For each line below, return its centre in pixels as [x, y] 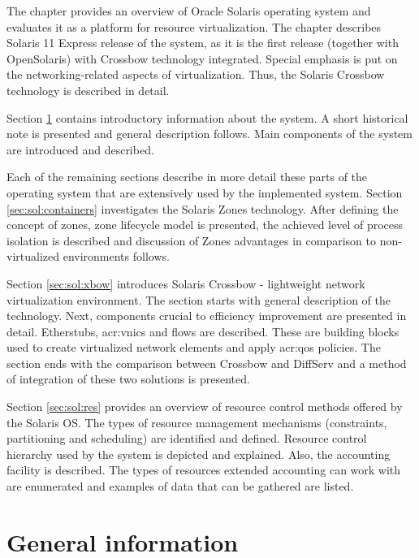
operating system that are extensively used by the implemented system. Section [205, 192]
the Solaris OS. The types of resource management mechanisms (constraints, [197, 422]
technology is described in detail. [88, 90]
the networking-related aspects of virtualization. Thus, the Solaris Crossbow [196, 74]
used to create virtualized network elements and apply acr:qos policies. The [194, 347]
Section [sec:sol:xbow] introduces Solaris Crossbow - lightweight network [186, 283]
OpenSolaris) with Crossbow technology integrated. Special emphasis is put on [202, 58]
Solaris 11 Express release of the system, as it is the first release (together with [203, 43]
